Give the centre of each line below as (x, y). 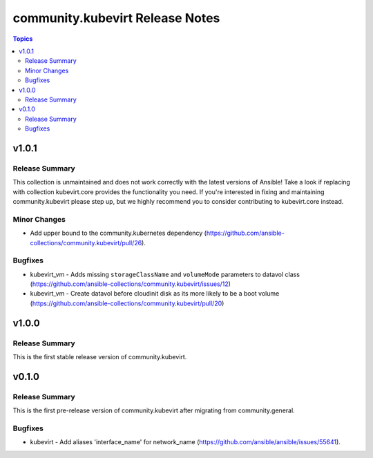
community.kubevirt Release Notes (116, 18)
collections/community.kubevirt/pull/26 (86, 242)
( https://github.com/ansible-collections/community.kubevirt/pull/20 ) (127, 303)
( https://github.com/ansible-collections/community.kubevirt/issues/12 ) (131, 284)
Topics (23, 39)
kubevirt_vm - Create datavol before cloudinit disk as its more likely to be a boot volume (155, 294)
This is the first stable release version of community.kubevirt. (100, 357)
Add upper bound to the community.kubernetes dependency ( (118, 233)
